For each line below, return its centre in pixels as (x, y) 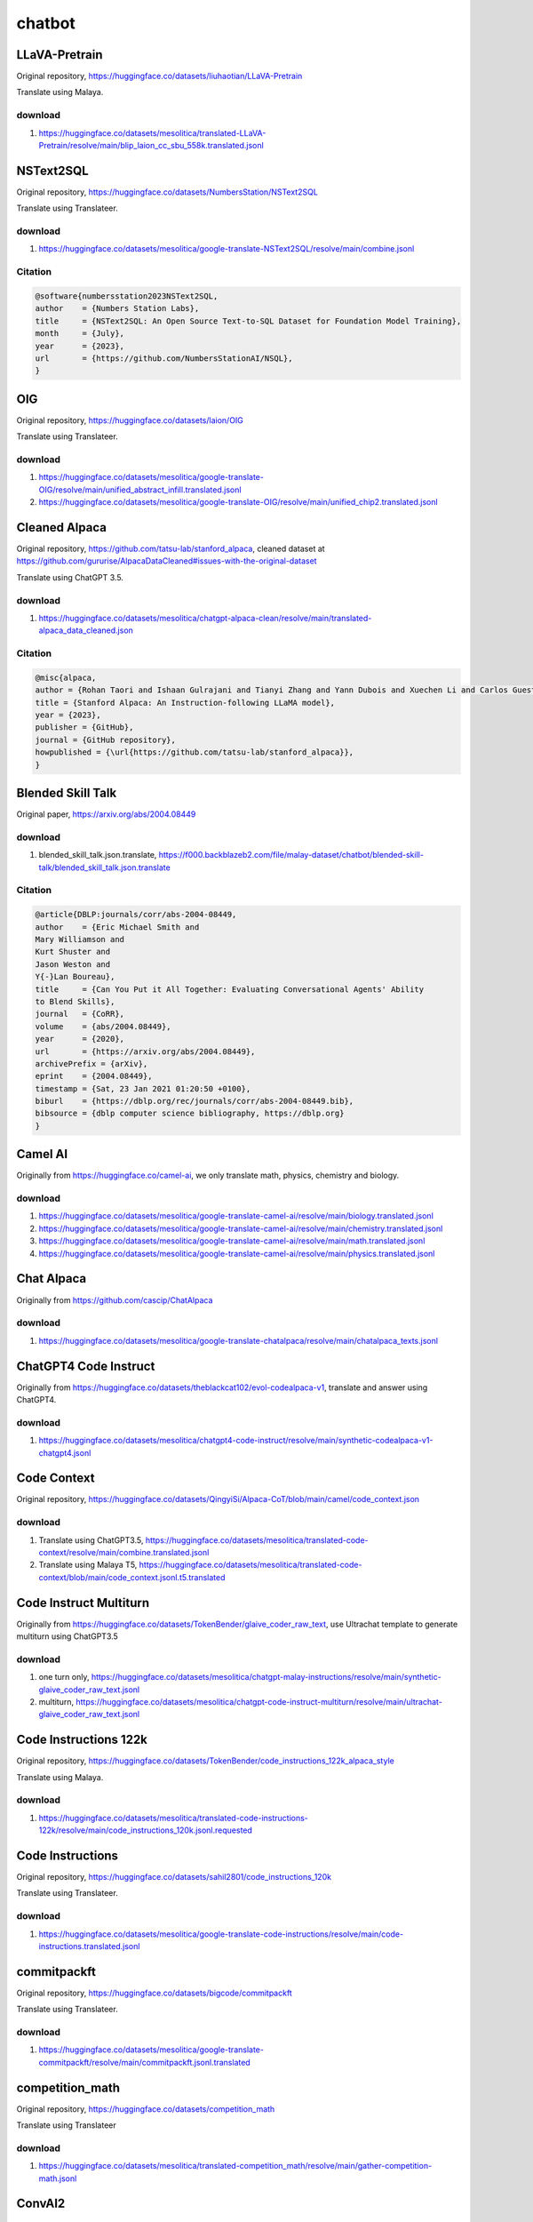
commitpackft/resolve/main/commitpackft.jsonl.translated (144, 2062)
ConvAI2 (41, 2204)
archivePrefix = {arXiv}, (91, 1063)
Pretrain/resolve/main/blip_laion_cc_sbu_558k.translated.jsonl (151, 145)
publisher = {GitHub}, (84, 727)
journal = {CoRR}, (80, 1014)
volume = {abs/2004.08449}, (103, 1026)
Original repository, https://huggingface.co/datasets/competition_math (146, 2109)
